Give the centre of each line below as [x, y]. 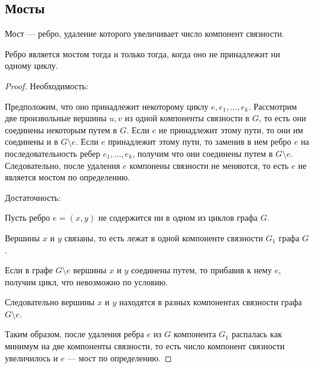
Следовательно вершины [50, 302]
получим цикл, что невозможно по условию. [87, 281]
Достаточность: [33, 197]
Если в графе [29, 270]
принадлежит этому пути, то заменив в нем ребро [200, 141]
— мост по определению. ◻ [120, 357]
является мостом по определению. [68, 177]
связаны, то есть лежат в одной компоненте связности [164, 237]
